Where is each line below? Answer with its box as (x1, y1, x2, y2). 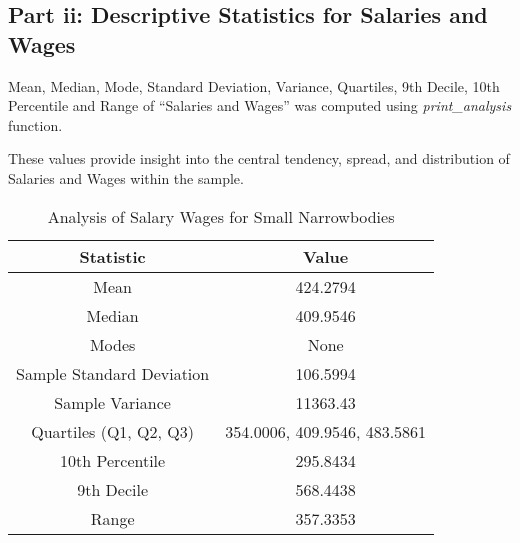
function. (8, 114, 63, 135)
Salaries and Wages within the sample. (8, 167, 244, 188)
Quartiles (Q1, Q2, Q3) (31, 419, 195, 443)
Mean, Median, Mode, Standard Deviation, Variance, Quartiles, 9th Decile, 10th (8, 75, 500, 96)
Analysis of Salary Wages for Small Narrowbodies (47, 204, 395, 228)
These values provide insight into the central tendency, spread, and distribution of (8, 148, 510, 169)
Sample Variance (54, 390, 171, 414)
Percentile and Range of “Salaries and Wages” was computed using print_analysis (8, 95, 512, 116)
